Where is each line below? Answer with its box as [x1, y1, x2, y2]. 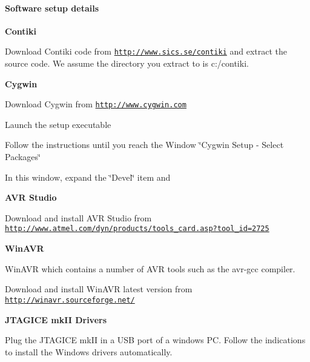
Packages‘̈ [5, 150, 41, 163]
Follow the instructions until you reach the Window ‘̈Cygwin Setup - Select [5, 138, 284, 151]
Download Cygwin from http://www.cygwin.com [5, 98, 186, 110]
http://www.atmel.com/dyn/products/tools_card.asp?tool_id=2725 [5, 224, 269, 233]
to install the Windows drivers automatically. [5, 345, 173, 358]
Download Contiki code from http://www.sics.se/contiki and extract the [5, 45, 288, 58]
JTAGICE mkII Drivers [5, 313, 107, 326]
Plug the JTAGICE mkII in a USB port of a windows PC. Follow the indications [5, 334, 306, 346]
